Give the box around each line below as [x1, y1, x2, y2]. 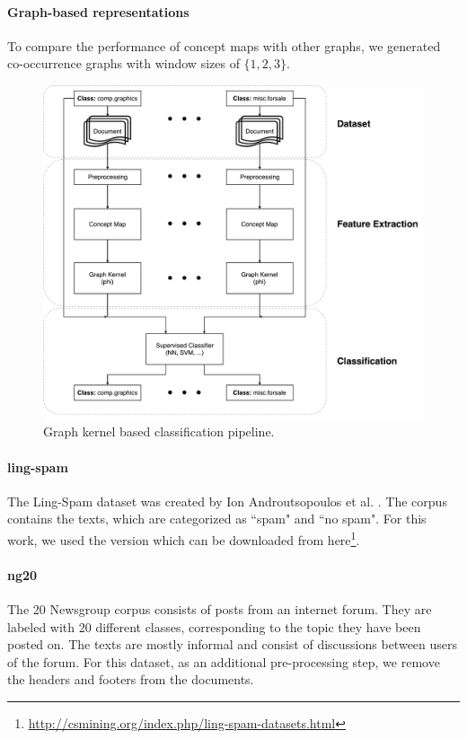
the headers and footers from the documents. [7, 670, 254, 689]
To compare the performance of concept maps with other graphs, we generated [7, 36, 441, 55]
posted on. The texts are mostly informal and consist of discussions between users [7, 635, 458, 654]
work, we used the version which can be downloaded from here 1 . [7, 527, 360, 549]
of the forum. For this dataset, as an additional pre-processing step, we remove [7, 652, 440, 671]
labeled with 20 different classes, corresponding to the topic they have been [7, 617, 421, 636]
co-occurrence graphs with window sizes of [7, 54, 240, 73]
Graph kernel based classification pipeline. [43, 422, 275, 441]
